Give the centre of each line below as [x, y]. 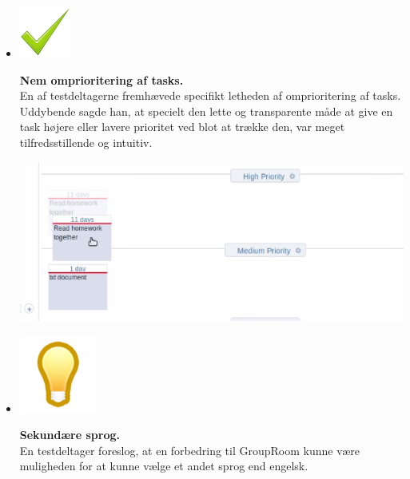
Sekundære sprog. [70, 435]
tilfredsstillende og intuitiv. [86, 142]
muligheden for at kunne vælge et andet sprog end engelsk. [164, 466]
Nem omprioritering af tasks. [102, 79]
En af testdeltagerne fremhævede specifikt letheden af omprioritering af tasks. [210, 95]
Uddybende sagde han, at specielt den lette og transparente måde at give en [206, 111]
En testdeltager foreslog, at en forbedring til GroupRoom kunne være [189, 450]
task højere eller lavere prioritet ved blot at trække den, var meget [182, 127]
